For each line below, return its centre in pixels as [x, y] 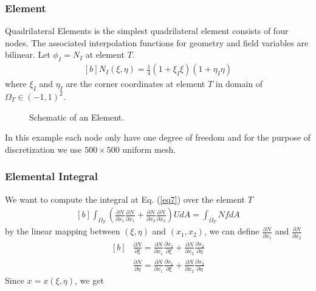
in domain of [239, 84]
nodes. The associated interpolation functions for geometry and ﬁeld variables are [157, 42]
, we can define [232, 231]
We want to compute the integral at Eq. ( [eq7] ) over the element [125, 199]
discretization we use [43, 149]
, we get [89, 280]
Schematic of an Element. [77, 117]
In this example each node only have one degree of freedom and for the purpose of [158, 137]
